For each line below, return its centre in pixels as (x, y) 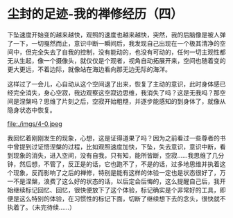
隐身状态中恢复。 (32, 110)
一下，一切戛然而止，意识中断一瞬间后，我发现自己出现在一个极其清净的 (116, 43)
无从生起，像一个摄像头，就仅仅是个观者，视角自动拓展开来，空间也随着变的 (116, 60)
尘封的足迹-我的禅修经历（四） (95, 14)
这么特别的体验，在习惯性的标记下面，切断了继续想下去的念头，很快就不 (122, 199)
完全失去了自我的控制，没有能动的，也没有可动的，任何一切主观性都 (128, 52)
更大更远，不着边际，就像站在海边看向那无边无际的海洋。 (89, 69)
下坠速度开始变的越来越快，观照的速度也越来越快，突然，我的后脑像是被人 (113, 35)
